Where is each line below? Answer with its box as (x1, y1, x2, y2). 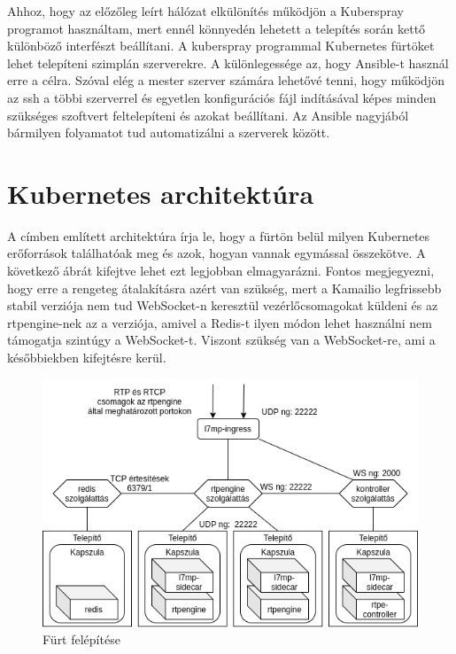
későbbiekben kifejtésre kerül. (7, 348, 166, 367)
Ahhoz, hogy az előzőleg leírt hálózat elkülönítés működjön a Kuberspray (7, 2, 404, 19)
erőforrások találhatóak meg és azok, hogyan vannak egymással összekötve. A (7, 244, 426, 262)
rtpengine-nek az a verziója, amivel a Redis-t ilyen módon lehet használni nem (7, 313, 432, 331)
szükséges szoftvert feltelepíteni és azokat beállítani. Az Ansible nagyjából (7, 105, 409, 124)
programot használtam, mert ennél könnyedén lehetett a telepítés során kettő (7, 19, 426, 37)
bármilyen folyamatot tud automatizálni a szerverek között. (7, 123, 330, 142)
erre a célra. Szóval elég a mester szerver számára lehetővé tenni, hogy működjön (7, 71, 444, 90)
